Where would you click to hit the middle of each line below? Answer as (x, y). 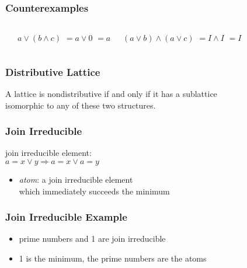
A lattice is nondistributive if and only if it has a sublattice (111, 94)
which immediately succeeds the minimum (94, 191)
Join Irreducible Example (66, 217)
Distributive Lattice (53, 72)
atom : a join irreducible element (76, 180)
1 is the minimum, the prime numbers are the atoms (113, 258)
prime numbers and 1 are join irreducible (92, 239)
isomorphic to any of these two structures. (81, 105)
